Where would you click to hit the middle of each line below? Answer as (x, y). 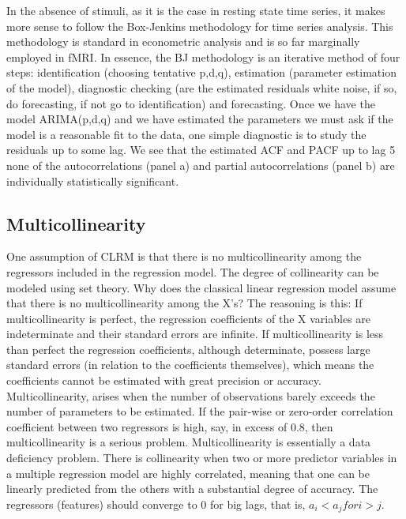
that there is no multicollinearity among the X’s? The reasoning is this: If (184, 303)
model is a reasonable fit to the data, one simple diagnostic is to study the (186, 134)
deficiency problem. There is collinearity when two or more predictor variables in (202, 458)
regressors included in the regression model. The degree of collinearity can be (193, 271)
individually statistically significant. (93, 181)
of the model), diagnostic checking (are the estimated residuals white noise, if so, (202, 87)
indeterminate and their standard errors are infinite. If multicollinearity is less (195, 334)
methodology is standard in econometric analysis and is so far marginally (183, 41)
